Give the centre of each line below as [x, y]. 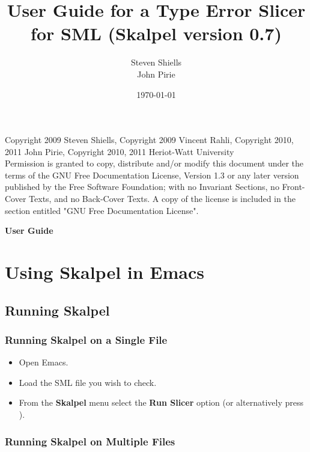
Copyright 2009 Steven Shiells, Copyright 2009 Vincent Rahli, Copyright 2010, [149, 140]
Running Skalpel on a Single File [86, 339]
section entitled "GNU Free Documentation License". [102, 210]
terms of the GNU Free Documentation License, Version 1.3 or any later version [152, 175]
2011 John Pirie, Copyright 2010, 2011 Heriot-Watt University [120, 151]
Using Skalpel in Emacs [105, 272]
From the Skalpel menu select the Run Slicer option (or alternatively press [161, 402]
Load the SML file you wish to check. [88, 382]
